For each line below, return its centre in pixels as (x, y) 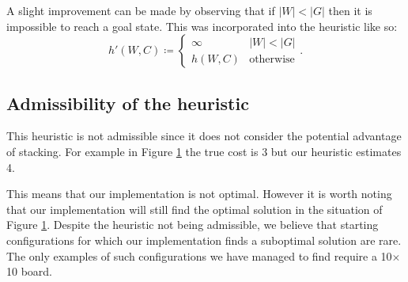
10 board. (30, 271)
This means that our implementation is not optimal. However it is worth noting (199, 194)
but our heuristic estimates (336, 151)
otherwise (272, 59)
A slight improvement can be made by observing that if (141, 10)
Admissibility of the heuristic (128, 103)
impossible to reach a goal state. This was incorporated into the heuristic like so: (202, 26)
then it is (350, 10)
